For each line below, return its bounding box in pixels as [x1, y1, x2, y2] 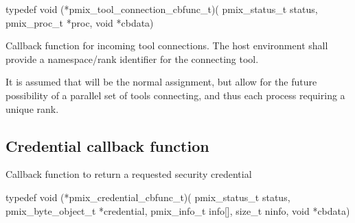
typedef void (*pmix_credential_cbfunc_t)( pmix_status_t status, [5, 189, 290, 204]
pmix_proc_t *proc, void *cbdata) [5, 15, 154, 29]
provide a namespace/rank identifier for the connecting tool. [5, 51, 259, 66]
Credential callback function [5, 135, 209, 156]
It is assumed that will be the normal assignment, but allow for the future [5, 75, 317, 89]
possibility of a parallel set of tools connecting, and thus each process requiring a [5, 88, 345, 102]
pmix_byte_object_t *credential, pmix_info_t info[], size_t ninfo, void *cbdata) [5, 203, 350, 218]
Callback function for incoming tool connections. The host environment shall [5, 38, 328, 53]
